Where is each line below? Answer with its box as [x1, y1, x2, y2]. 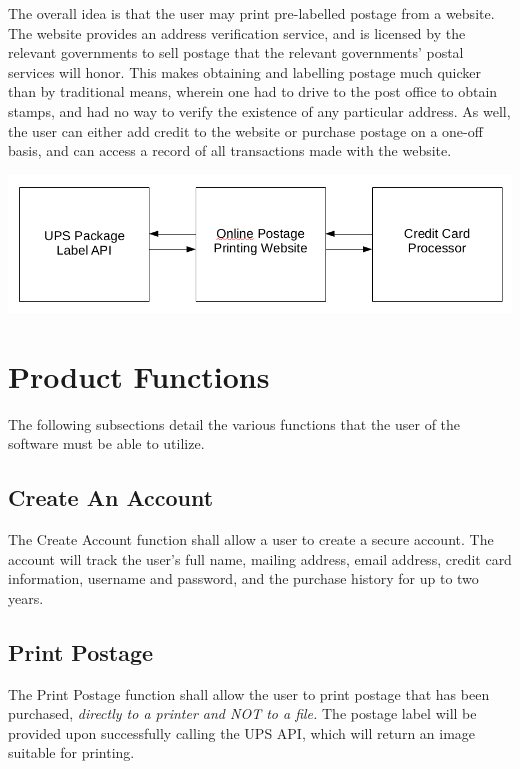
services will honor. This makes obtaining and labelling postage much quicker [8, 61, 482, 82]
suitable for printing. [8, 742, 135, 763]
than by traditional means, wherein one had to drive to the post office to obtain [8, 81, 498, 102]
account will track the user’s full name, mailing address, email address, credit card [8, 548, 512, 569]
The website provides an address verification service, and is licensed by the [8, 22, 466, 43]
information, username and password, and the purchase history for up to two [8, 568, 479, 589]
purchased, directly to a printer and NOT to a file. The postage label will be [8, 703, 477, 724]
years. [8, 587, 44, 608]
